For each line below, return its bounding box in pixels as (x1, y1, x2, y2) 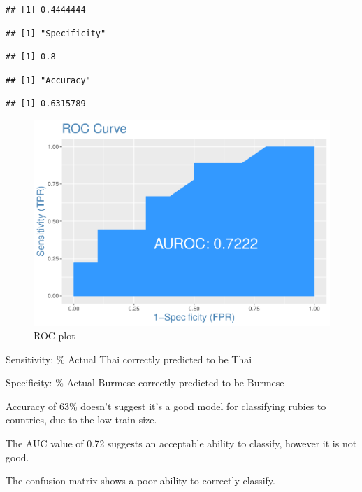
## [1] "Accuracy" (6, 75, 91, 85)
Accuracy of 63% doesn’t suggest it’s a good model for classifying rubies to (6, 398, 326, 413)
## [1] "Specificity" (6, 28, 106, 38)
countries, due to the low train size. (6, 412, 157, 427)
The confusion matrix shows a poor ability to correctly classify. (6, 473, 275, 488)
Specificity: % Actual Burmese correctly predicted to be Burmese (6, 375, 284, 390)
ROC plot (34, 328, 75, 343)
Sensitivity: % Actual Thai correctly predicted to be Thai (6, 351, 252, 366)
